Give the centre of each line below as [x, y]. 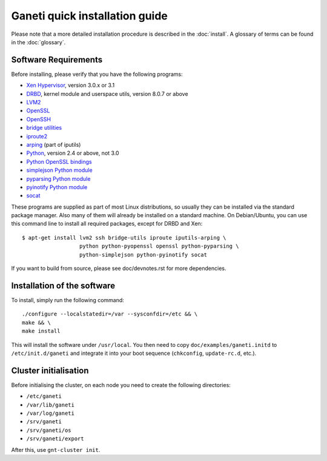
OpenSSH [39, 119]
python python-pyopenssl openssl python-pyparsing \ [159, 246]
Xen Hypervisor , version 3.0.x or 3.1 [71, 86]
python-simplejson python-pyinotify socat [143, 254]
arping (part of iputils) [54, 144]
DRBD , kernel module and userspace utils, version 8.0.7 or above [107, 93]
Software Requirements [57, 60]
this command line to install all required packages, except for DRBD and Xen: [107, 224]
